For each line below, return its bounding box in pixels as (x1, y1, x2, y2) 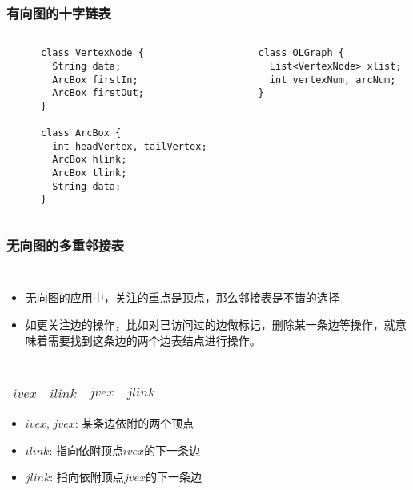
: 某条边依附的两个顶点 (74, 415, 194, 432)
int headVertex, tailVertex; (52, 140, 207, 152)
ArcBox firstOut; (52, 87, 144, 99)
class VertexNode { (40, 47, 144, 59)
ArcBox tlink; (52, 167, 127, 179)
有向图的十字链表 (6, 2, 111, 22)
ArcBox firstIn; (52, 74, 138, 86)
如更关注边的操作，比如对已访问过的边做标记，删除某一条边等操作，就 (25, 315, 395, 332)
